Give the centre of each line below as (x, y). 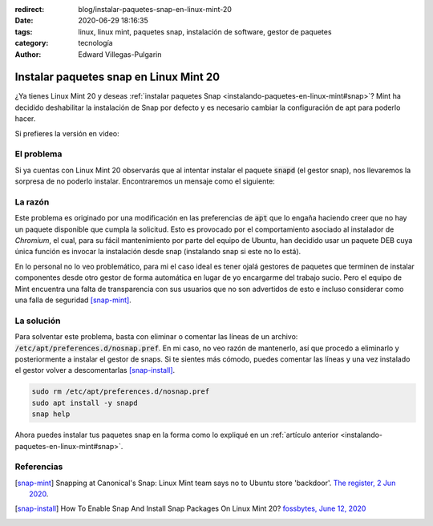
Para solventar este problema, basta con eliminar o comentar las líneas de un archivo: (156, 337)
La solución (38, 321)
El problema (38, 154)
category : (32, 43)
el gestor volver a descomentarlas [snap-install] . (95, 370)
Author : (28, 54)
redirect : (30, 9)
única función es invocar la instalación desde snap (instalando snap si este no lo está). (158, 252)
